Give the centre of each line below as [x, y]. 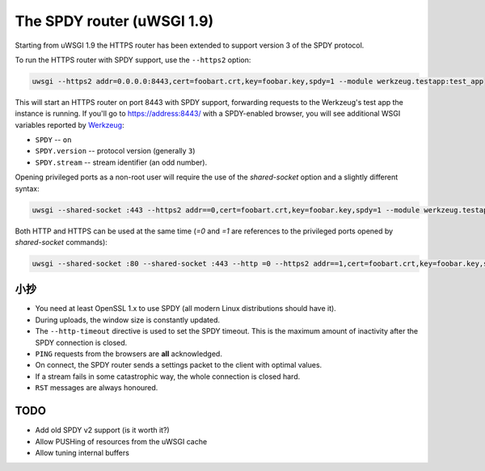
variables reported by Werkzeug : [70, 124]
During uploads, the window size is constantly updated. [128, 320]
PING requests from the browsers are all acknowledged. [129, 354]
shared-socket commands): [61, 242]
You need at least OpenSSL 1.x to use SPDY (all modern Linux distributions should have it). [186, 309]
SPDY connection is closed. [81, 343]
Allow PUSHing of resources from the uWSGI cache [121, 441]
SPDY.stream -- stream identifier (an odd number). [121, 162]
